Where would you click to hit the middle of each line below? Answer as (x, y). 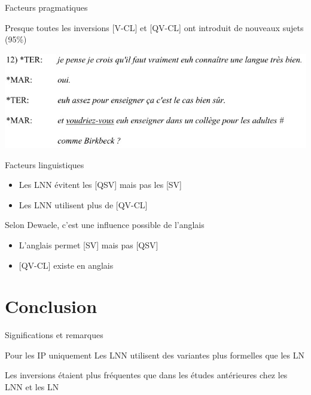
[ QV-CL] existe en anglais (66, 265)
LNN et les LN (32, 387)
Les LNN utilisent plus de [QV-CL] (83, 204)
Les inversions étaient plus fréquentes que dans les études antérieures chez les (146, 375)
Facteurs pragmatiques (46, 7)
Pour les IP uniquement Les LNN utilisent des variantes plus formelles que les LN (155, 355)
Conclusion (51, 306)
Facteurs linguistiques (45, 164)
